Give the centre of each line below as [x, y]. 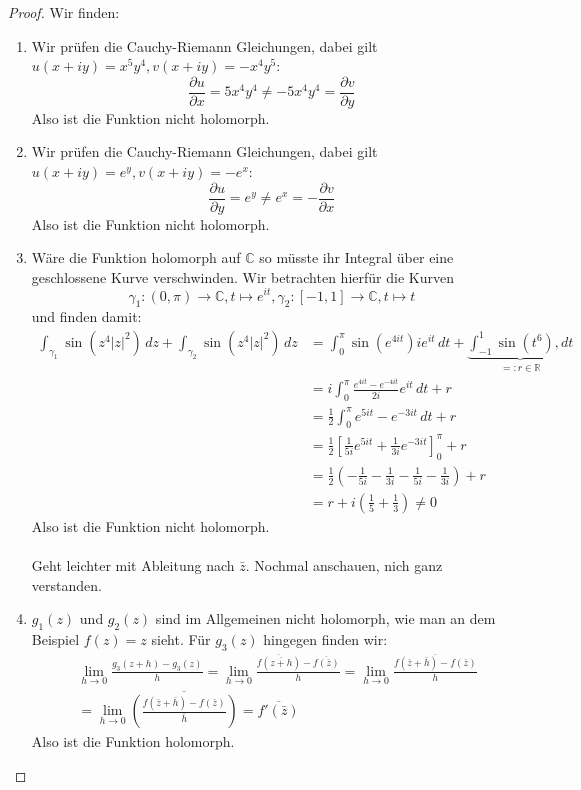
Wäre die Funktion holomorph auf [136, 257]
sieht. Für [181, 638]
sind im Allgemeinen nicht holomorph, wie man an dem [325, 618]
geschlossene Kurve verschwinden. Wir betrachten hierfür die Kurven [242, 276]
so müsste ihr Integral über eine [356, 257]
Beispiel [55, 638]
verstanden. [66, 584]
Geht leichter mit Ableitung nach [133, 565]
